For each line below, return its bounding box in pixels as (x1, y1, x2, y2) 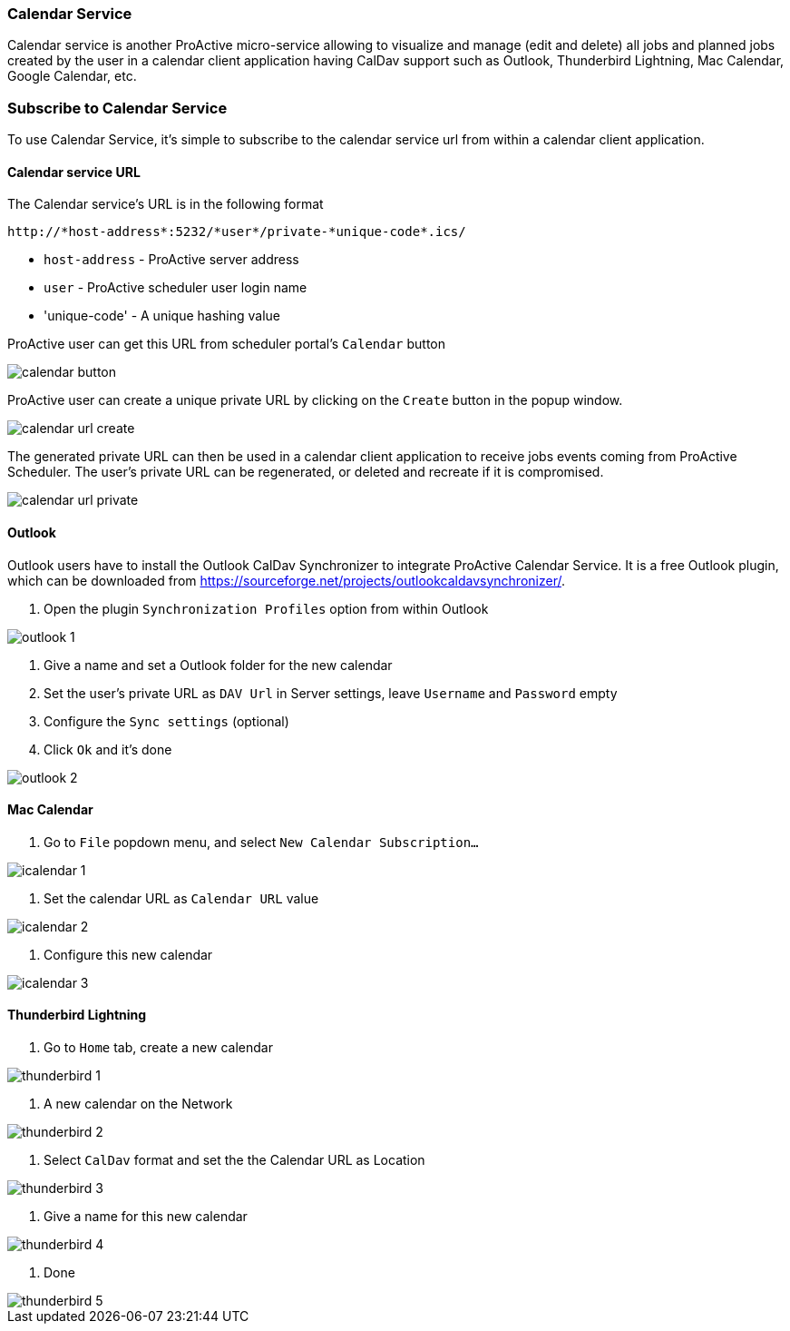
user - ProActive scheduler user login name (44, 280, 307, 296)
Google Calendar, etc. (7, 68, 137, 84)
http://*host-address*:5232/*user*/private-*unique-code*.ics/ (7, 224, 466, 240)
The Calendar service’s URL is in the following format (7, 196, 324, 212)
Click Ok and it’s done (44, 741, 172, 757)
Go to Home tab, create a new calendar (44, 1040, 273, 1055)
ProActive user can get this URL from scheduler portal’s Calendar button (7, 336, 446, 352)
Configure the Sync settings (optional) (44, 713, 289, 729)
